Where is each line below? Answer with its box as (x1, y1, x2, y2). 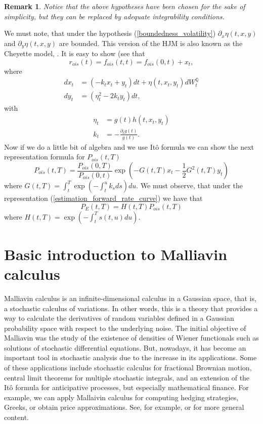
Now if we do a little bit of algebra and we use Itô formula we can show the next (4, 141, 254, 152)
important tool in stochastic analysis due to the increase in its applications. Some (4, 352, 257, 363)
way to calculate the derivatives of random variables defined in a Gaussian (4, 313, 234, 323)
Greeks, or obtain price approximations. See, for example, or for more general (4, 402, 244, 412)
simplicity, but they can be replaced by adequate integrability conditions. (4, 11, 225, 21)
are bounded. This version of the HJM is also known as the (59, 37, 243, 48)
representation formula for (4, 151, 85, 162)
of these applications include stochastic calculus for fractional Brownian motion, (4, 362, 252, 373)
